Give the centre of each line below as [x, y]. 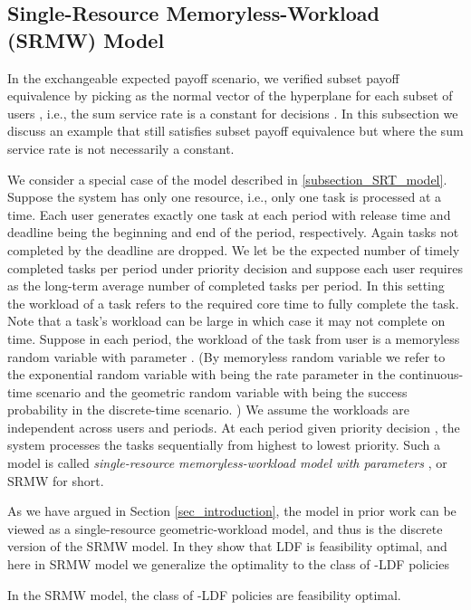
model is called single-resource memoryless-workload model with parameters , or [227, 463]
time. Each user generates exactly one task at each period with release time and [229, 214]
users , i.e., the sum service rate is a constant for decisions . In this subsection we [233, 113]
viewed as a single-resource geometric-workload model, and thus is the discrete [225, 528]
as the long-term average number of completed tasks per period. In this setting [226, 286]
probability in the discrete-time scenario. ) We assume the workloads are [208, 410]
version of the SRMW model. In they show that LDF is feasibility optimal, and [227, 546]
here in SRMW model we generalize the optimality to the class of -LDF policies [228, 564]
